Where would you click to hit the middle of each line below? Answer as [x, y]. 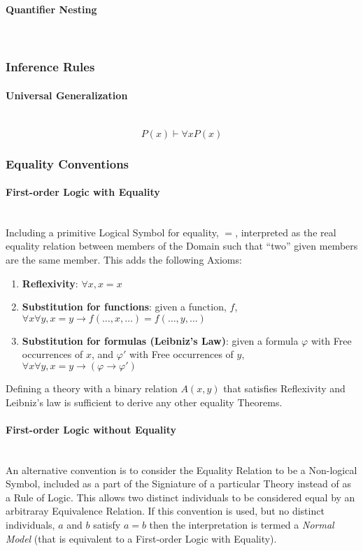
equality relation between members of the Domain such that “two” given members [182, 246]
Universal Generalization [67, 95]
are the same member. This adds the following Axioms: [124, 260]
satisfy [107, 524]
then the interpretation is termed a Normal [242, 524]
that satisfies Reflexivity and [284, 388]
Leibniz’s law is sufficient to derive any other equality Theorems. [144, 402]
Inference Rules [50, 67]
